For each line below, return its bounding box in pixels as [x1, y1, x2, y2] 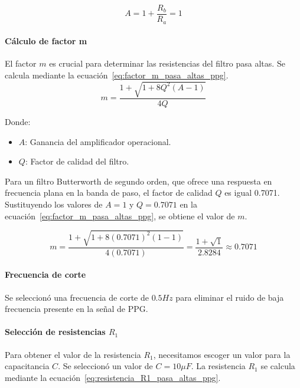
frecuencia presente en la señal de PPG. [5, 302, 148, 315]
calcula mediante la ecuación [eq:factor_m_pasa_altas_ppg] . [5, 68, 229, 81]
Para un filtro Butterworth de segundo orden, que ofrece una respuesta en [5, 175, 272, 187]
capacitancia [5, 360, 50, 372]
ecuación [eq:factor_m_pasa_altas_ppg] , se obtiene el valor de [5, 209, 235, 222]
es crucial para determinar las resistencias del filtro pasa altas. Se [49, 57, 285, 70]
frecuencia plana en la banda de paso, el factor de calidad [5, 186, 213, 199]
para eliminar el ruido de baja [175, 291, 284, 303]
